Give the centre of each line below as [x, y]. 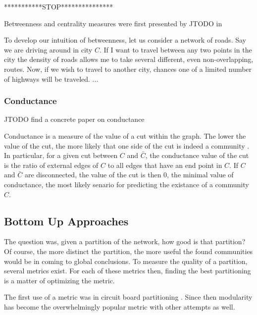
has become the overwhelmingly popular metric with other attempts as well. [120, 306]
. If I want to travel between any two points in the [176, 49]
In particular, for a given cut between [61, 155]
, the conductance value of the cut [197, 155]
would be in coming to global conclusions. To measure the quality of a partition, [126, 261]
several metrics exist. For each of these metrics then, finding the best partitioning [128, 271]
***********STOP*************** [59, 6]
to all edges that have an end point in [165, 165]
